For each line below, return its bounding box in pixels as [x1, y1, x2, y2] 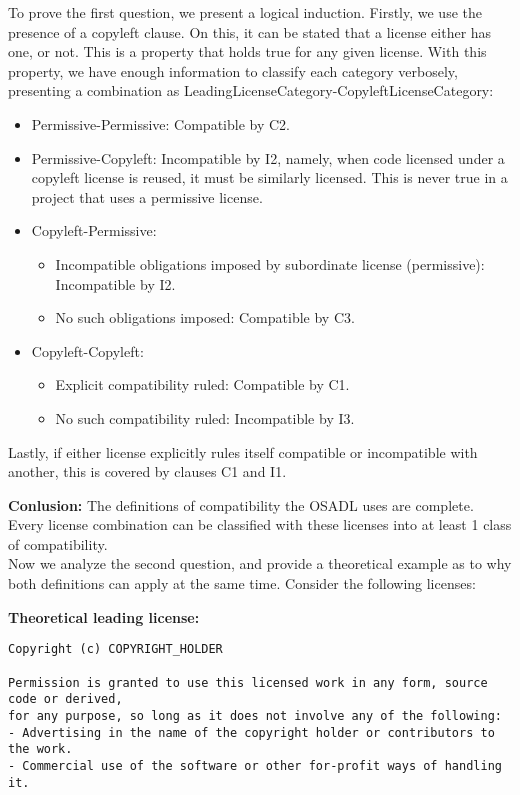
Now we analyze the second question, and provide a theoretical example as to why [8, 553, 512, 574]
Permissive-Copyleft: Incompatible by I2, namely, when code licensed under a [31, 147, 505, 168]
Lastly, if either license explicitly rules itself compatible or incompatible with [8, 441, 478, 462]
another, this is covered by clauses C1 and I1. [8, 461, 287, 482]
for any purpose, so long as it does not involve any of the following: [8, 708, 502, 723]
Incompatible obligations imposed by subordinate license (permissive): [55, 253, 485, 274]
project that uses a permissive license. [31, 186, 263, 207]
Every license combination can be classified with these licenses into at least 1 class [8, 514, 512, 535]
